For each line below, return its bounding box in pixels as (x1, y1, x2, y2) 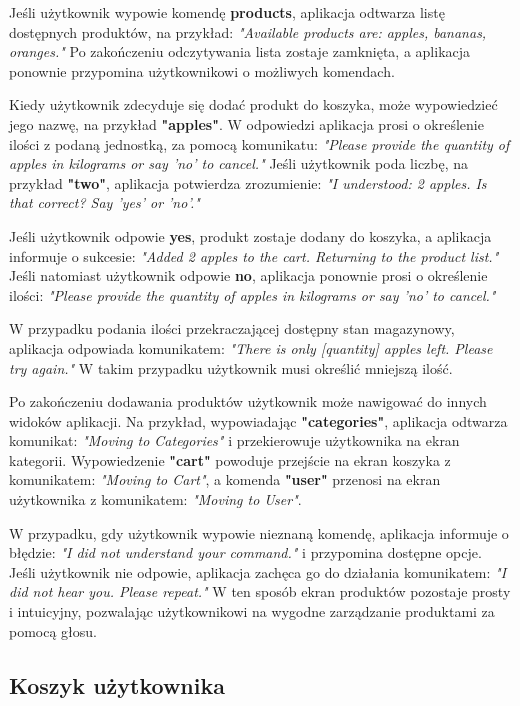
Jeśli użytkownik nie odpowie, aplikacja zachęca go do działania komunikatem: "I (9, 561, 507, 582)
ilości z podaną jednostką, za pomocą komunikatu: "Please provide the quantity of (9, 133, 510, 154)
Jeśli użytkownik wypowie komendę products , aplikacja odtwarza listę (9, 2, 445, 22)
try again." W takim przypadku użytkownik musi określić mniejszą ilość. (9, 357, 453, 378)
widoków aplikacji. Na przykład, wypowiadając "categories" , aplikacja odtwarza (9, 410, 508, 431)
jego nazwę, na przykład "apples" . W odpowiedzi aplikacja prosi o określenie (9, 113, 484, 134)
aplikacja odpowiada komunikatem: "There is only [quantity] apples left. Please (9, 337, 493, 358)
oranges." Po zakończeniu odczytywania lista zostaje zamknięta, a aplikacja (9, 41, 471, 62)
